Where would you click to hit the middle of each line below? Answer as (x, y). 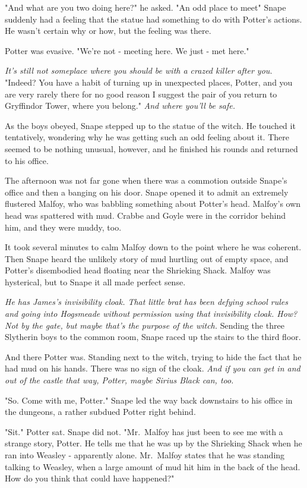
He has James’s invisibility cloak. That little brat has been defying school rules (146, 302)
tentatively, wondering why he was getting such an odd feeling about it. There (147, 137)
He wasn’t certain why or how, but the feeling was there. (108, 31)
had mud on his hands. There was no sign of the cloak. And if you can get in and (153, 368)
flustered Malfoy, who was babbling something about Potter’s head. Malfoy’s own (153, 204)
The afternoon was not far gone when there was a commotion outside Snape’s (146, 180)
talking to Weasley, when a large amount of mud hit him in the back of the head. (153, 466)
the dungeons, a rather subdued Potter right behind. (100, 412)
